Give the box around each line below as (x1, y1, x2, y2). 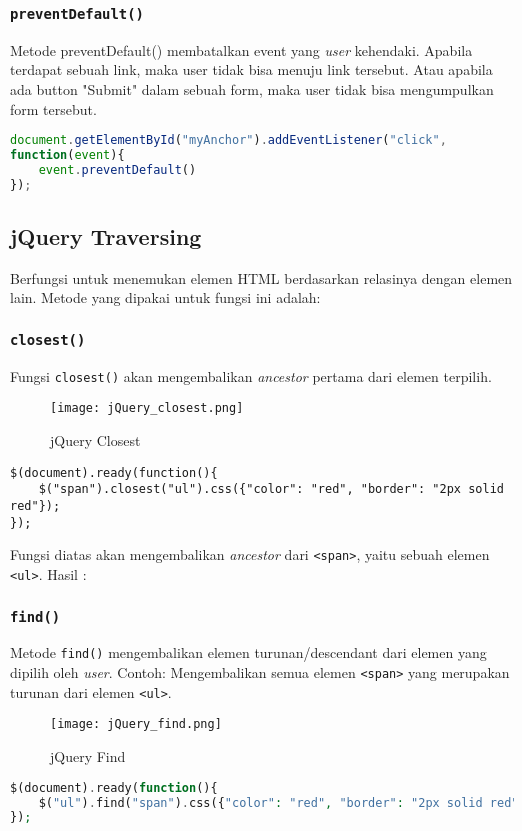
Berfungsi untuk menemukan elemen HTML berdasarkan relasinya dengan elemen (10, 267, 513, 288)
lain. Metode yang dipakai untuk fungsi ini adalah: (10, 287, 321, 308)
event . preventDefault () (38, 162, 197, 177)
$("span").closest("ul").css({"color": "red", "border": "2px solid (38, 482, 504, 497)
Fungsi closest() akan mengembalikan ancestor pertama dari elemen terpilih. (10, 365, 492, 386)
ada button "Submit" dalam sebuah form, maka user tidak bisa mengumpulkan (10, 78, 494, 99)
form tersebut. (10, 98, 97, 119)
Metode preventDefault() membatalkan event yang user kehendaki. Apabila (10, 39, 473, 60)
